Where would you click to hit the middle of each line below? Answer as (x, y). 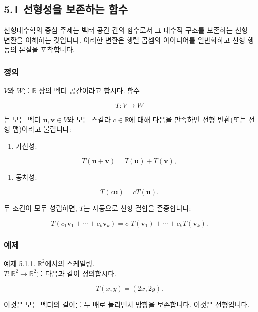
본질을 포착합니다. (47, 50)
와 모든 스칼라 (89, 119)
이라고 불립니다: (46, 129)
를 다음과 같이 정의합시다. (76, 273)
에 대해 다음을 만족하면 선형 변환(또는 (187, 119)
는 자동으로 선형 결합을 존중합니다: (137, 208)
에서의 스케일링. (70, 263)
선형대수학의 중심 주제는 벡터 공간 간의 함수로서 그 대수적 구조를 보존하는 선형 (126, 30)
